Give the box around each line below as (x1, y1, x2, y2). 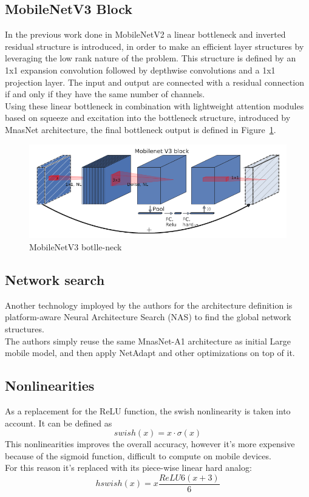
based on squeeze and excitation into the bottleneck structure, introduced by (5, 111, 291, 124)
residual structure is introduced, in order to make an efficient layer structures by (5, 39, 304, 52)
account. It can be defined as (5, 416, 112, 429)
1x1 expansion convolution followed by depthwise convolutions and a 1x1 (5, 63, 276, 76)
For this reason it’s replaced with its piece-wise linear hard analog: (5, 461, 252, 474)
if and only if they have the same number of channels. (5, 87, 205, 100)
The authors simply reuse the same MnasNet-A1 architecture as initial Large (5, 334, 291, 347)
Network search (5, 270, 105, 289)
